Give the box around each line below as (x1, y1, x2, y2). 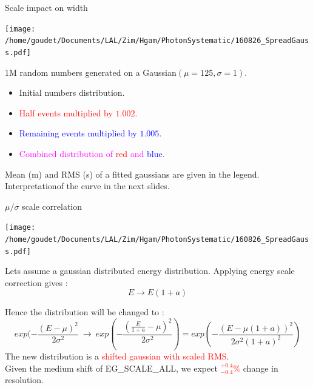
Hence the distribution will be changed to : (5, 306, 164, 318)
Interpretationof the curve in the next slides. (5, 179, 170, 192)
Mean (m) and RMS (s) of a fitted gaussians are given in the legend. (5, 167, 260, 180)
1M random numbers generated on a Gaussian (5, 65, 177, 78)
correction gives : (5, 276, 68, 289)
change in (243, 361, 278, 374)
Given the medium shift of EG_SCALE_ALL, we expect (5, 361, 218, 374)
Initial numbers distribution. (19, 86, 125, 99)
